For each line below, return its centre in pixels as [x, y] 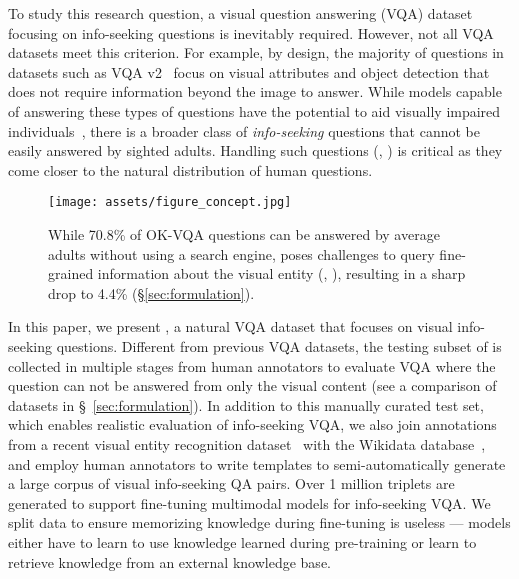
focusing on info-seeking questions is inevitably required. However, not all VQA [251, 32]
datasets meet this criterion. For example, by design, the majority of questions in [256, 52]
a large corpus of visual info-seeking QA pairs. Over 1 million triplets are [231, 483]
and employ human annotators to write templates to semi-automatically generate [257, 463]
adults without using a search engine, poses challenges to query [241, 253]
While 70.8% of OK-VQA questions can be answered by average [244, 234]
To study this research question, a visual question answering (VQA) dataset [240, 13]
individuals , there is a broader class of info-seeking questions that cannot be [244, 130]
